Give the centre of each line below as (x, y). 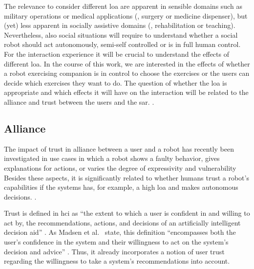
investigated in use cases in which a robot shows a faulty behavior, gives (112, 158)
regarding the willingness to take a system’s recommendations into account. (117, 261)
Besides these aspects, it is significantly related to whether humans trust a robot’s (127, 177)
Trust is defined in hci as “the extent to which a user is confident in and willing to (127, 213)
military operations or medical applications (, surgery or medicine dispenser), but (126, 15)
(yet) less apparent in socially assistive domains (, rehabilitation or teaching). (120, 25)
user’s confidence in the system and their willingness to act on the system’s (116, 242)
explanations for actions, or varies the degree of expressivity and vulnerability (120, 168)
